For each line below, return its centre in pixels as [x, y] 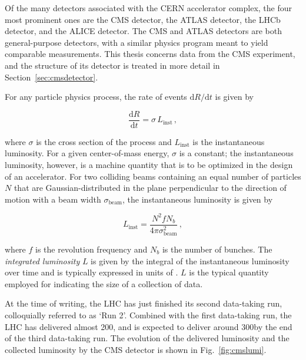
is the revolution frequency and [92, 249]
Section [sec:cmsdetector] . [51, 77]
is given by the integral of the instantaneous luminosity [190, 260]
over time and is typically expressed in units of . [92, 272]
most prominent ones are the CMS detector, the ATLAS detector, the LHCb [143, 19]
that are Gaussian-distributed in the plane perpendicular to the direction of [150, 188]
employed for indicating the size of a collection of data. [104, 283]
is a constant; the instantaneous [236, 153]
